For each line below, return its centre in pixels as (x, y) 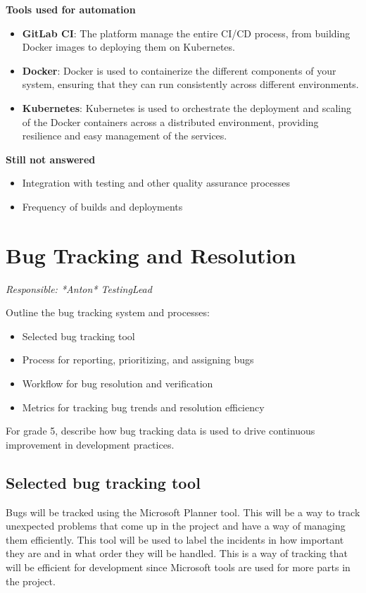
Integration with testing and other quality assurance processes (156, 183)
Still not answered (51, 159)
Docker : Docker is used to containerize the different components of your (179, 70)
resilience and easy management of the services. (125, 136)
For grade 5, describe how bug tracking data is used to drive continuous (160, 431)
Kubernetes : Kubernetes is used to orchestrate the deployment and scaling (187, 107)
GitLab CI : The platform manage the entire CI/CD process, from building (186, 33)
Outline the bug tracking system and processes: (108, 312)
